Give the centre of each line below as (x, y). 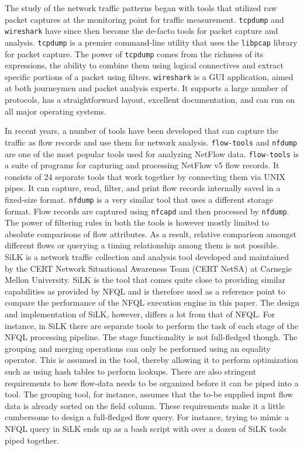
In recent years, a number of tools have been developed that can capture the (141, 131)
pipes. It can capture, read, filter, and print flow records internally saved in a (143, 188)
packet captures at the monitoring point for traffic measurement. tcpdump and (144, 19)
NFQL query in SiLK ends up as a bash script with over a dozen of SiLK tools (146, 428)
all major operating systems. (56, 111)
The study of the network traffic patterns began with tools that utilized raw (141, 8)
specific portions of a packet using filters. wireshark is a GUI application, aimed (149, 76)
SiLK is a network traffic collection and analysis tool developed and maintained (147, 257)
